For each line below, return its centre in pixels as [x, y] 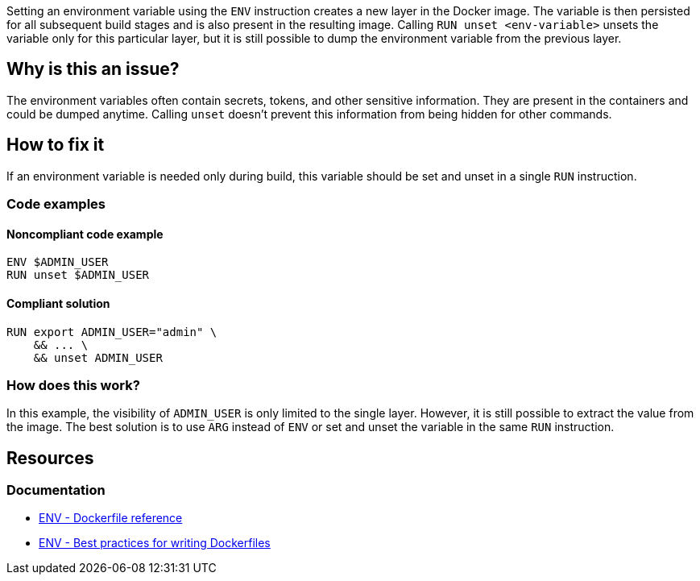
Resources [50, 458]
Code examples [56, 204]
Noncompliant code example [85, 234]
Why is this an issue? [93, 69]
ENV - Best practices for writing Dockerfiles [155, 543]
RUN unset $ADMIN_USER [78, 275]
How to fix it [56, 145]
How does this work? [73, 385]
